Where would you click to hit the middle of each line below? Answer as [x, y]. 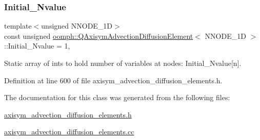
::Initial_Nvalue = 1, [37, 46]
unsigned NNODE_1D [77, 26]
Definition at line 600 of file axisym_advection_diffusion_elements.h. [113, 80]
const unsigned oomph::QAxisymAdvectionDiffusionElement [99, 36]
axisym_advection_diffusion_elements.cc [69, 132]
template [18, 26]
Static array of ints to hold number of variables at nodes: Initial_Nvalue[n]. [123, 63]
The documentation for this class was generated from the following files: [117, 97]
